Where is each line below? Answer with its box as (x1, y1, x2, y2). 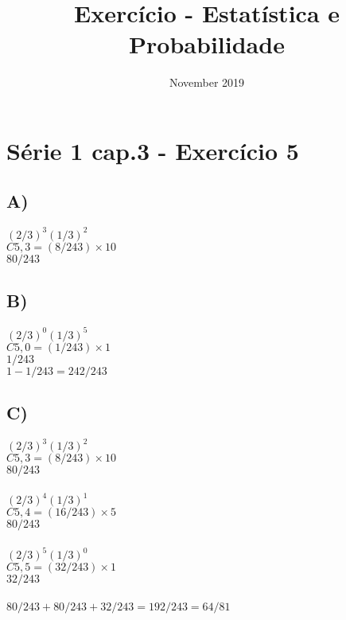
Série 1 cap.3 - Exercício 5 (6, 134, 299, 166)
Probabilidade (129, 28, 285, 60)
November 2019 (169, 74, 245, 91)
